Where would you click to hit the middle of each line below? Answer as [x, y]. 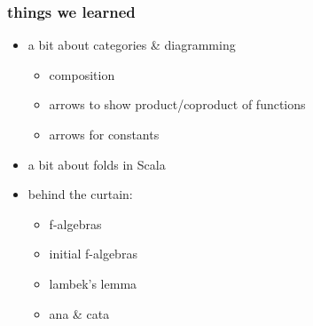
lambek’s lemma [93, 283]
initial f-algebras [93, 254]
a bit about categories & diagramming [132, 45]
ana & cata [79, 313]
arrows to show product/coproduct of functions [177, 104]
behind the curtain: [80, 194]
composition [82, 74]
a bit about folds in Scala [97, 164]
